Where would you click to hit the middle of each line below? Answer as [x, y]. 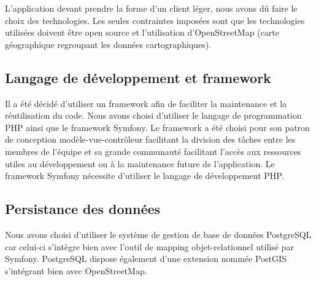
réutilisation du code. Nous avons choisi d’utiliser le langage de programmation [153, 115]
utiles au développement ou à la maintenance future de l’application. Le [140, 163]
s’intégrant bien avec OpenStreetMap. [76, 270]
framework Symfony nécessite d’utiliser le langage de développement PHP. [145, 176]
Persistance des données [83, 209]
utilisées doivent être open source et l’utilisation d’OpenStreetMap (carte [142, 32]
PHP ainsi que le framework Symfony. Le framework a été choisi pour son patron [157, 127]
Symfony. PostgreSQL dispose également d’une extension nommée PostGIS [146, 259]
